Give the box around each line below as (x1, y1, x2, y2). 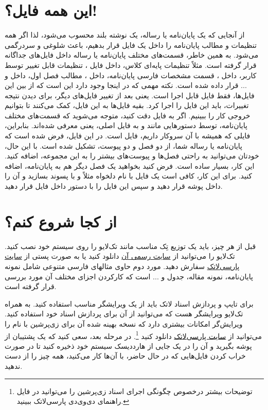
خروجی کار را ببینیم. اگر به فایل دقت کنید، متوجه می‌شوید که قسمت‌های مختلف (5, 110, 251, 120)
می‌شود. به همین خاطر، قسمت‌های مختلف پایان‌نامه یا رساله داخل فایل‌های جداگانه (5, 49, 259, 60)
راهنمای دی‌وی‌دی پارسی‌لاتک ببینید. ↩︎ (16, 396, 129, 406)
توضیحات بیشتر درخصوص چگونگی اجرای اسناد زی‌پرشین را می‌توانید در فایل (16, 385, 253, 396)
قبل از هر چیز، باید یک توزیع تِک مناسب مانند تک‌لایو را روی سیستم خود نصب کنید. (5, 240, 256, 251)
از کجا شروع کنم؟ (5, 210, 117, 231)
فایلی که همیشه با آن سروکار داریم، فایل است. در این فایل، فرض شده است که (5, 130, 251, 141)
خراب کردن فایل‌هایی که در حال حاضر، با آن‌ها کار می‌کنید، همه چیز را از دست (5, 350, 246, 361)
